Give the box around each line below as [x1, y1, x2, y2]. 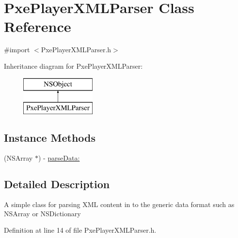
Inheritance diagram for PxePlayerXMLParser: [4, 60, 143, 71]
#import [4, 45, 30, 55]
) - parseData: [38, 152, 80, 163]
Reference [4, 16, 71, 36]
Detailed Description [4, 176, 110, 191]
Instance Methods [4, 130, 95, 145]
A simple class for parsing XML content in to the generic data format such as [4, 199, 235, 209]
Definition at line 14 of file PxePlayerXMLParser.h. [4, 224, 157, 235]
